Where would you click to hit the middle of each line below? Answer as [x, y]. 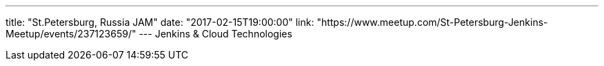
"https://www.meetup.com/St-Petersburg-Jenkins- [432, 22]
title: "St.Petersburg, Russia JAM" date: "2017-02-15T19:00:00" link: [160, 22]
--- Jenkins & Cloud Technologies [215, 34]
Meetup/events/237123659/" [71, 34]
